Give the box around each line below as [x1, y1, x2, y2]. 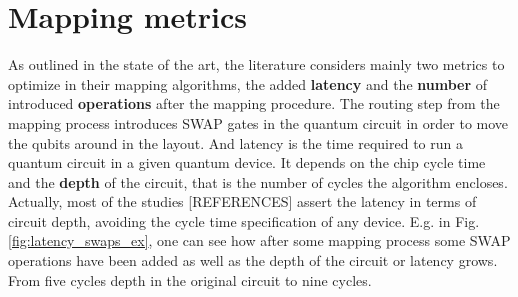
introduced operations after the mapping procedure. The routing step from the [8, 93, 500, 114]
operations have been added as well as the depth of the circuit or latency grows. [8, 250, 498, 271]
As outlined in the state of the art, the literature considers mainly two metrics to [8, 54, 505, 75]
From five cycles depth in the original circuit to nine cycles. [8, 269, 372, 290]
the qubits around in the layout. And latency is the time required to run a [8, 132, 463, 153]
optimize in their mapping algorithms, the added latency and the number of [8, 73, 488, 94]
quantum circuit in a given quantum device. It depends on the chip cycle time [8, 152, 486, 173]
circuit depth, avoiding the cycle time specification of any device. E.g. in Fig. [8, 210, 480, 231]
